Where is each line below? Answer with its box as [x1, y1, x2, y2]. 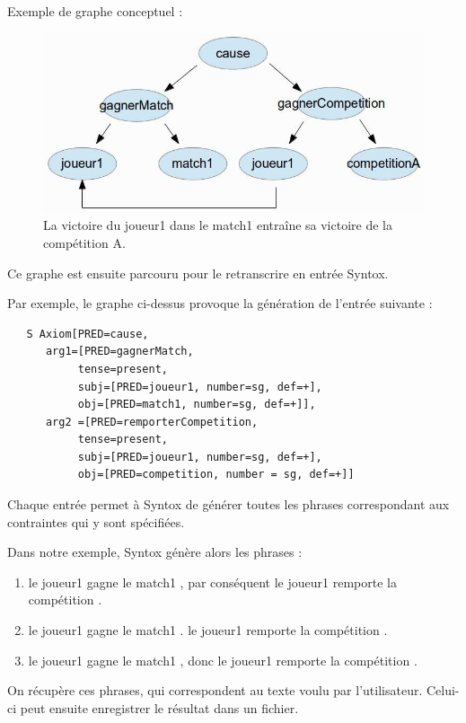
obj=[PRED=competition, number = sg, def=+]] [77, 468, 355, 481]
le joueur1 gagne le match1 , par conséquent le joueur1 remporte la [28, 572, 397, 591]
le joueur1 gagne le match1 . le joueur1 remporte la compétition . [28, 621, 388, 639]
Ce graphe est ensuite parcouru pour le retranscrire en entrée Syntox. [7, 263, 389, 282]
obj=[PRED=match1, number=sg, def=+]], [77, 398, 316, 411]
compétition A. [43, 233, 126, 251]
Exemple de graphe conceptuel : [7, 2, 183, 20]
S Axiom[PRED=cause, [26, 327, 149, 340]
